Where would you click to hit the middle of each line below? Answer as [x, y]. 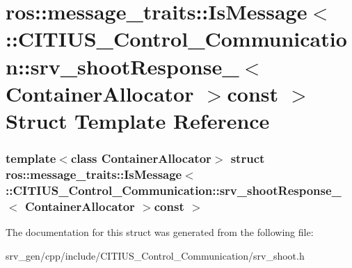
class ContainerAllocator [141, 158]
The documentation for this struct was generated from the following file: [160, 232]
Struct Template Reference [138, 120]
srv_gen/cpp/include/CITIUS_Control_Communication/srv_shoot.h [155, 255]
